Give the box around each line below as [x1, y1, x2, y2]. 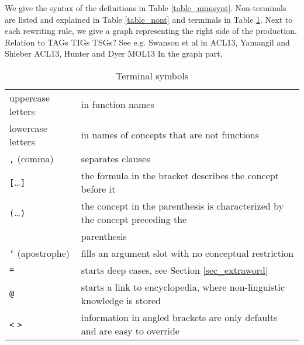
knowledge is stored [81, 293, 161, 307]
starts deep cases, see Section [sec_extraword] [81, 263, 268, 277]
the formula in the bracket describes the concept [81, 168, 279, 182]
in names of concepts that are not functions [81, 128, 260, 142]
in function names [81, 97, 154, 111]
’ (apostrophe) [9, 246, 70, 260]
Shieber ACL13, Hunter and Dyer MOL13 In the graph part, [5, 47, 223, 60]
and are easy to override [81, 323, 179, 337]
